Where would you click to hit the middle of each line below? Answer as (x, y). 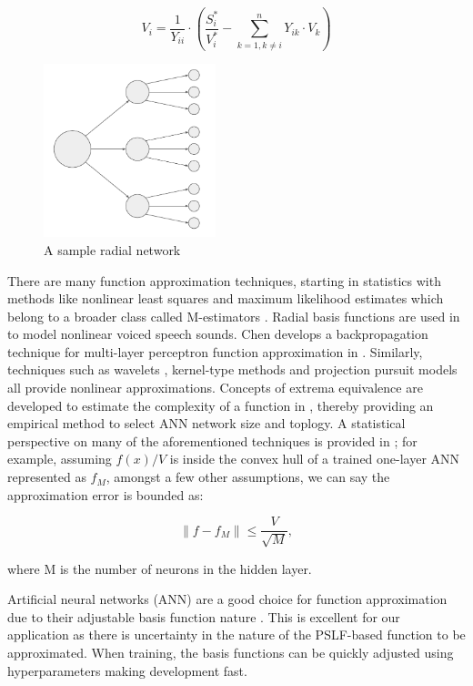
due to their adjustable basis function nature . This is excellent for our (204, 616)
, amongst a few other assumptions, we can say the (248, 477)
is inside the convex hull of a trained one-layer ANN (315, 459)
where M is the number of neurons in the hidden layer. (160, 568)
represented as (47, 477)
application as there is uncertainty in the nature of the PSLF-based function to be (236, 635)
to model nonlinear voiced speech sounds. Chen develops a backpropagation (218, 334)
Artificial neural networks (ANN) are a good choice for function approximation (227, 599)
